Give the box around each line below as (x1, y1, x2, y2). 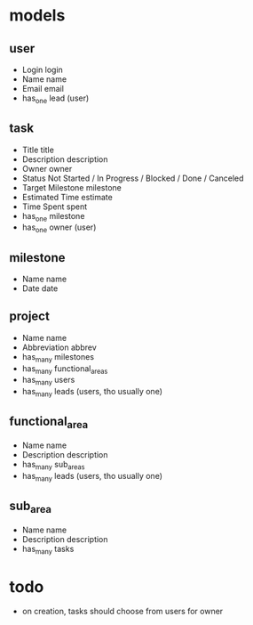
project (9, 309, 51, 324)
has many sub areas (21, 459, 85, 472)
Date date (21, 283, 59, 294)
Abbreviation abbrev (21, 342, 98, 353)
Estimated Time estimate (21, 191, 113, 202)
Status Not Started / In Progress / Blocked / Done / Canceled (21, 173, 244, 183)
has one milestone (21, 210, 85, 223)
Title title (21, 144, 55, 155)
